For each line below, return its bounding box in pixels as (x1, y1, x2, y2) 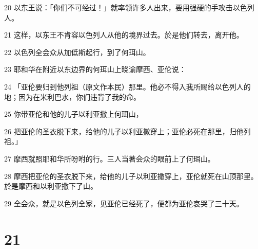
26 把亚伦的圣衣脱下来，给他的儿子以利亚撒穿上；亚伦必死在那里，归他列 (4, 126, 251, 136)
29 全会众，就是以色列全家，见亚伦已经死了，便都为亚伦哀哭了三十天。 (4, 198, 244, 208)
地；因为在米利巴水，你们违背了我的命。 (4, 91, 141, 102)
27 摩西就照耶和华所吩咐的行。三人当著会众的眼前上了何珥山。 (4, 153, 215, 164)
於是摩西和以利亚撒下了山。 (4, 181, 97, 191)
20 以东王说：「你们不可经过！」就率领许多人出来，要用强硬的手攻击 (4, 2, 233, 12)
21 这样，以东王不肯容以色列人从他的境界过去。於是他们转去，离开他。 (4, 29, 244, 40)
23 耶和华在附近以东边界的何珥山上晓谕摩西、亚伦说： (4, 64, 186, 75)
